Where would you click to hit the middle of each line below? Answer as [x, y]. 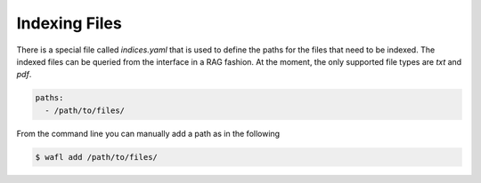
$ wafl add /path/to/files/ [96, 157]
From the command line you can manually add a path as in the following [148, 133]
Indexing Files [69, 23]
